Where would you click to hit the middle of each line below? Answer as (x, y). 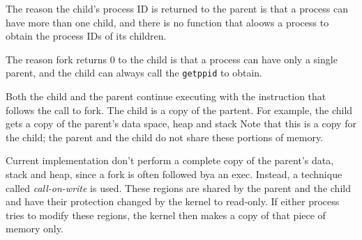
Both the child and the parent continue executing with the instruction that (166, 96)
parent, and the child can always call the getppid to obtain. (134, 73)
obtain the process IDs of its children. (86, 36)
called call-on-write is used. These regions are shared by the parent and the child (178, 187)
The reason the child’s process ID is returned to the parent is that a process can (177, 8)
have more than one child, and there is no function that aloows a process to (167, 22)
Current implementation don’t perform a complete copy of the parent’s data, (170, 160)
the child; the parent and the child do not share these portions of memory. (165, 137)
